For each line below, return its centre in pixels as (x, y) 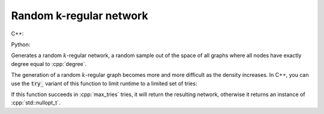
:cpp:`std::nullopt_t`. (36, 103)
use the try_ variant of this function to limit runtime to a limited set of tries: (104, 83)
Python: (21, 44)
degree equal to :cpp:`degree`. (49, 64)
